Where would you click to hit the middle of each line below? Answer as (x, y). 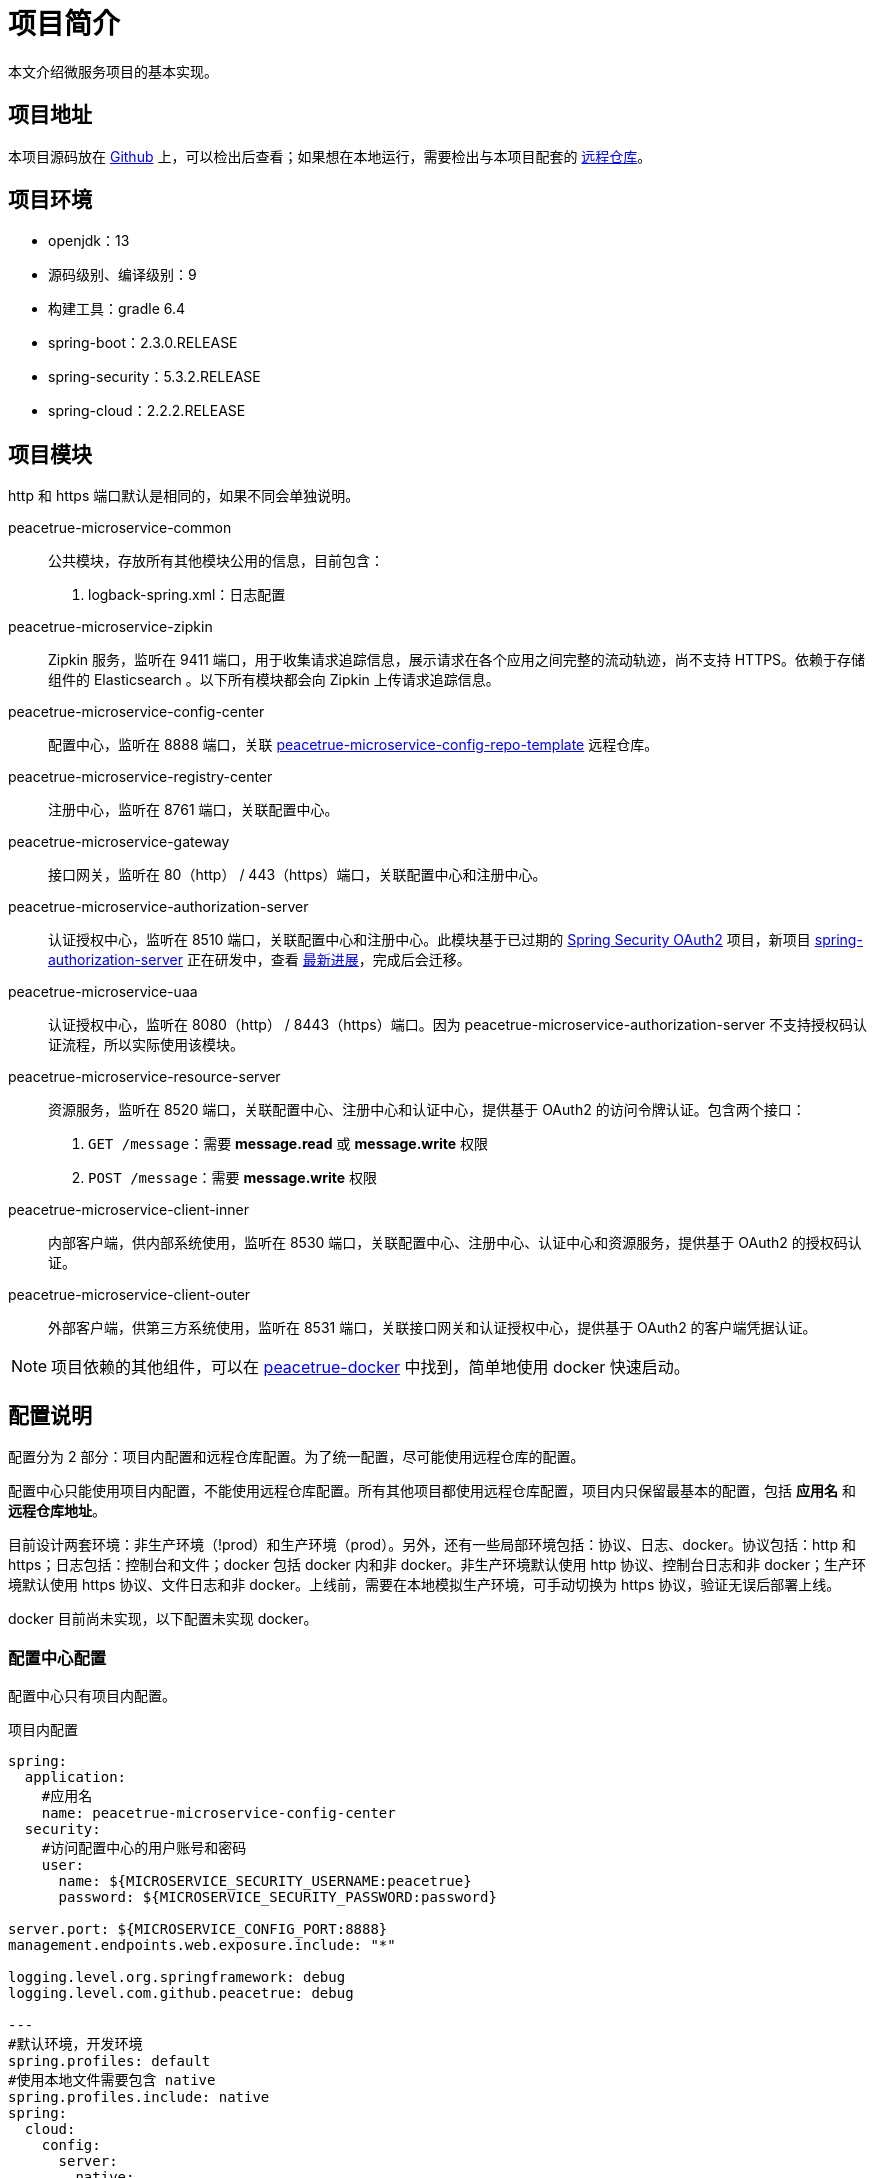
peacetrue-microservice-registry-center (140, 777)
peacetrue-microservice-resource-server (144, 1077)
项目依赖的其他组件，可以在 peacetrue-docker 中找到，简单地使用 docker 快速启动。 (370, 1367)
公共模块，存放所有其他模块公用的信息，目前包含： (216, 561)
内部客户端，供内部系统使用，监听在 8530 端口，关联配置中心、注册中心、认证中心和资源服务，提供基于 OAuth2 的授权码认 (455, 1243)
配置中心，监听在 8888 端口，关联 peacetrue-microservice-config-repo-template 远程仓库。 (353, 745)
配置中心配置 (57, 1657)
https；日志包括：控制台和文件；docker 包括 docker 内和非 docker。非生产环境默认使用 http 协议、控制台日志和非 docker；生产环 (437, 1565)
